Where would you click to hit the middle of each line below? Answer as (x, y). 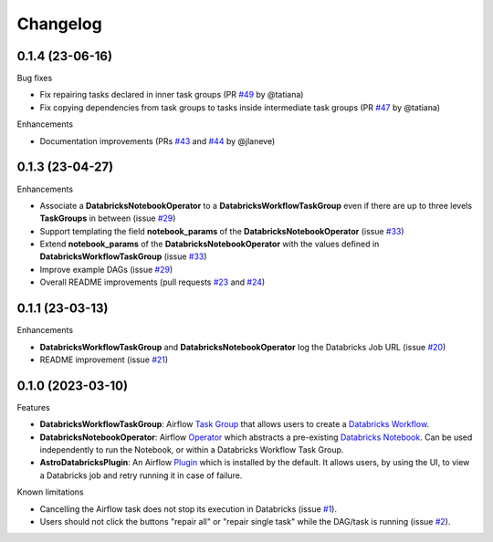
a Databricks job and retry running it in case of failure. (141, 475)
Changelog (59, 24)
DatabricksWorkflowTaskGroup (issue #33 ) (123, 256)
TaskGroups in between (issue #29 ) (108, 218)
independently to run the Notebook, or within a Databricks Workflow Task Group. (192, 450)
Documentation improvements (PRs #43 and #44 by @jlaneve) (157, 141)
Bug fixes (35, 78)
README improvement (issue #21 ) (104, 360)
